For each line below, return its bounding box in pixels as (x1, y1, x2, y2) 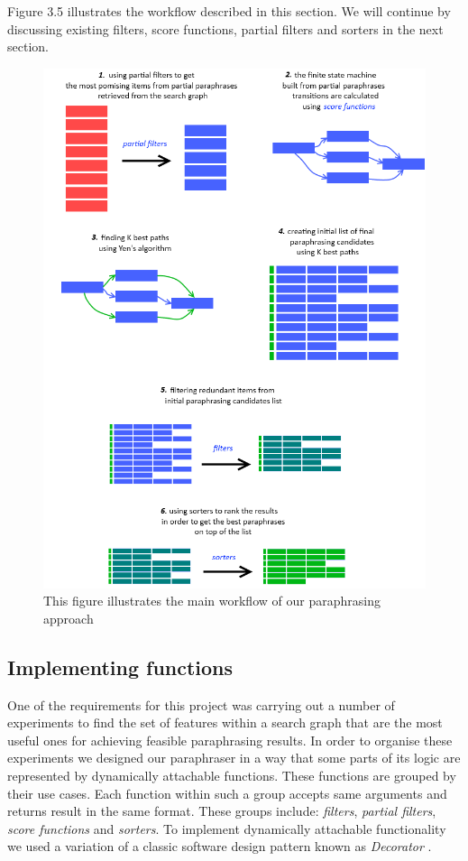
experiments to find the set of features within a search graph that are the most (7, 713, 443, 732)
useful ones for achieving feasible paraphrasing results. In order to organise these (7, 730, 453, 749)
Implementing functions (7, 653, 234, 680)
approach (43, 608, 94, 627)
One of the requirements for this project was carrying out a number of (7, 695, 395, 714)
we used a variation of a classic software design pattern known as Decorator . (7, 837, 432, 856)
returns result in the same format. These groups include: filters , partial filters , (7, 801, 436, 820)
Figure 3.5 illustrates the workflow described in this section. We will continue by (7, 2, 451, 20)
